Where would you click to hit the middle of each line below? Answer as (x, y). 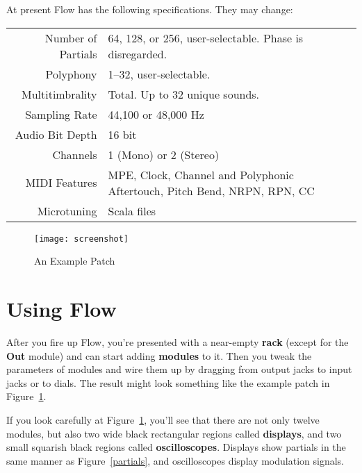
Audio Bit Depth (56, 134)
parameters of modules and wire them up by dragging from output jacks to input (179, 369)
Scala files (132, 210)
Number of (71, 38)
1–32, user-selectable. (159, 74)
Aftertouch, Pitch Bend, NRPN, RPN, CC (211, 190)
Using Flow (61, 309)
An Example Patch (75, 261)
